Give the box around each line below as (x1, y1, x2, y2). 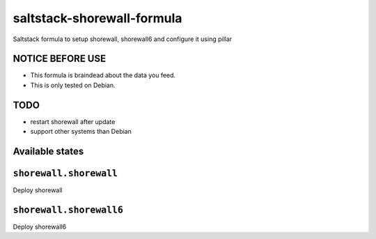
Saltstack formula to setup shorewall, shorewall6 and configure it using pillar (13, 35, 233, 43)
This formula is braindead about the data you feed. (30, 71, 176, 79)
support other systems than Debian (30, 128, 132, 136)
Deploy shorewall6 (13, 222, 66, 231)
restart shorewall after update (30, 117, 116, 125)
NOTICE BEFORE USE (13, 53, 107, 65)
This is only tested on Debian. (30, 81, 116, 89)
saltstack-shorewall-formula (13, 10, 182, 26)
